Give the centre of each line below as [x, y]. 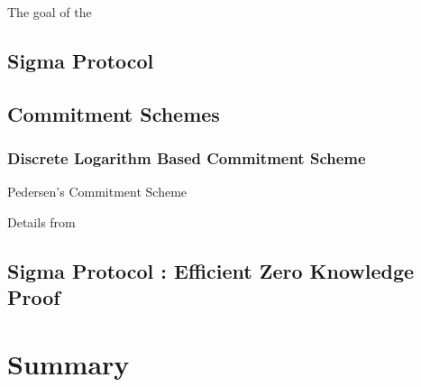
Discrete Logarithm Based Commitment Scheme [187, 158]
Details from [41, 221]
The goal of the [50, 12]
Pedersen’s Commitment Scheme [97, 192]
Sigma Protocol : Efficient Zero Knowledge [211, 270]
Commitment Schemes [114, 113]
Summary [69, 363]
